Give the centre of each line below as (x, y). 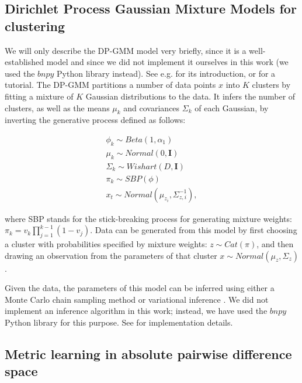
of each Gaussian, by (232, 107)
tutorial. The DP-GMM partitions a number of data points (110, 85)
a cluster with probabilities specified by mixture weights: (106, 244)
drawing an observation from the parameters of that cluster (111, 255)
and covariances (152, 107)
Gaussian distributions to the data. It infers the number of (190, 96)
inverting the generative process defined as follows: (95, 120)
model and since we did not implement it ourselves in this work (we (167, 62)
